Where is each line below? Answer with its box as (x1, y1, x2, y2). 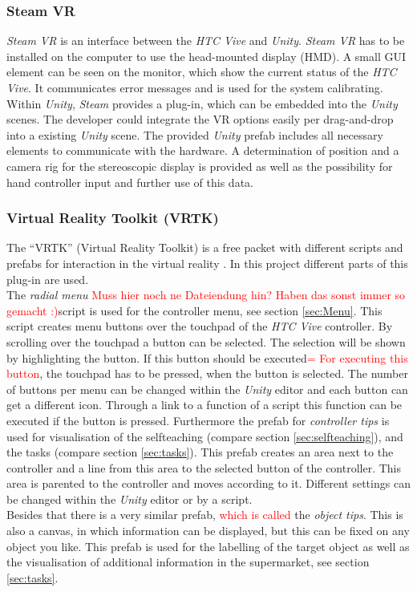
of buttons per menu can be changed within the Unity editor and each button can (6, 380, 408, 397)
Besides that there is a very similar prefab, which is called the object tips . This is (6, 506, 403, 523)
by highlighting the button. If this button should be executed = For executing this (6, 349, 408, 366)
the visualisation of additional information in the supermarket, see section (6, 553, 370, 570)
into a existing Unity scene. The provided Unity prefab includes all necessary (6, 126, 383, 143)
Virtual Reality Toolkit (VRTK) (6, 208, 219, 228)
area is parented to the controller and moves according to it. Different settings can (6, 475, 411, 492)
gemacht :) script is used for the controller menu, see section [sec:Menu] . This (6, 302, 383, 318)
